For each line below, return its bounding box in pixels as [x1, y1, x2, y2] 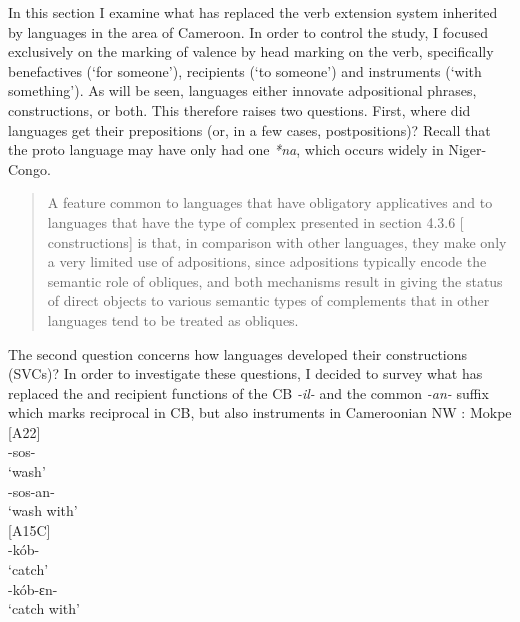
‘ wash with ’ [8, 500, 78, 521]
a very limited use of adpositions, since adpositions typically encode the [47, 251, 487, 272]
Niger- [448, 139, 487, 160]
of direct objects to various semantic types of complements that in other [47, 290, 490, 311]
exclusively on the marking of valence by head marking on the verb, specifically [8, 41, 494, 62]
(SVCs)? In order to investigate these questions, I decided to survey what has [8, 363, 483, 384]
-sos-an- [8, 480, 55, 501]
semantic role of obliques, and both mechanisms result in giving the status [47, 270, 503, 291]
